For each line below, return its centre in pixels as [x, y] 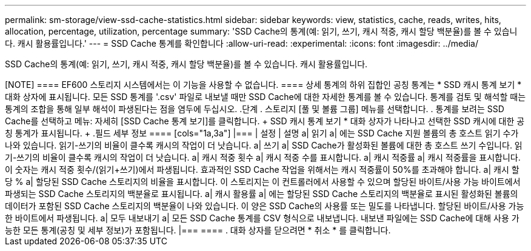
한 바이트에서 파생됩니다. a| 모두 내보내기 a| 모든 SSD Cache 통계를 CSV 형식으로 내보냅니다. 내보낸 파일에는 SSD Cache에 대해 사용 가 [262, 218]
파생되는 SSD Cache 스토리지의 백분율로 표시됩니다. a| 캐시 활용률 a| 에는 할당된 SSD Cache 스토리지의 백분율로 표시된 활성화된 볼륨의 [262, 194]
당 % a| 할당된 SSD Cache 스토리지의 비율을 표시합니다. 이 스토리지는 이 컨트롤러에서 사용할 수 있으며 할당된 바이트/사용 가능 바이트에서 [263, 182]
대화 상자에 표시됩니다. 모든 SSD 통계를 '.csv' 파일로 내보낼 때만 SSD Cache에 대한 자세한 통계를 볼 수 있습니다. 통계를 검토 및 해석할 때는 [265, 97]
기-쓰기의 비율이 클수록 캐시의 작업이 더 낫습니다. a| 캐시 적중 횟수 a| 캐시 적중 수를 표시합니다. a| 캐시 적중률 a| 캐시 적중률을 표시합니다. [263, 157]
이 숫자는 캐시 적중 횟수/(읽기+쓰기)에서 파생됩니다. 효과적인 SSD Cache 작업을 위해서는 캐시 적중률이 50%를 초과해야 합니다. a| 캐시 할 [262, 169]
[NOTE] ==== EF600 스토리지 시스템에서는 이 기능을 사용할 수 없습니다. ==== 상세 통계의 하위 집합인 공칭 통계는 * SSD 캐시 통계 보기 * [263, 85]
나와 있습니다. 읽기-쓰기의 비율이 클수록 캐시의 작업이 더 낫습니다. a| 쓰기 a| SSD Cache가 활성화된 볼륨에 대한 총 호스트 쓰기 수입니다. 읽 [264, 145]
